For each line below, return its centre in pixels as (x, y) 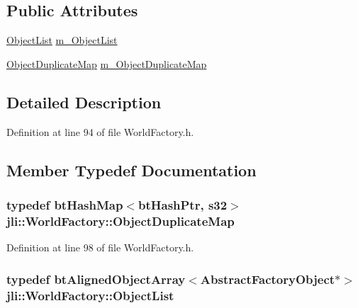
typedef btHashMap (65, 204)
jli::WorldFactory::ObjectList (90, 295)
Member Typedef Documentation (132, 170)
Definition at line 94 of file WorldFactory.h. (100, 131)
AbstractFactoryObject (268, 279)
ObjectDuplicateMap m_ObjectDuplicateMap (107, 63)
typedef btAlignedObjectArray (96, 279)
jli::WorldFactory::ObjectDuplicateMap (121, 221)
